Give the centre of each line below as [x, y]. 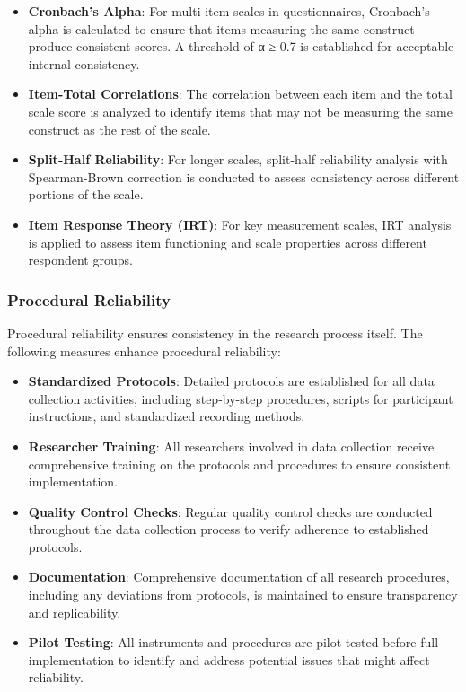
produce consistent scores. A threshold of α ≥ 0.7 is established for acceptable [241, 46]
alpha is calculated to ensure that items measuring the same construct [221, 28]
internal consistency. [84, 63]
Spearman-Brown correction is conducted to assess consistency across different [244, 176]
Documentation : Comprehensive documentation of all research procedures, [239, 577]
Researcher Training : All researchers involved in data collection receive [231, 446]
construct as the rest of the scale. [119, 129]
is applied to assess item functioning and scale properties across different [228, 242]
